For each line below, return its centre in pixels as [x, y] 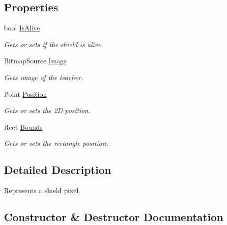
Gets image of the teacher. [43, 77]
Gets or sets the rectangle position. [56, 143]
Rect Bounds [23, 127]
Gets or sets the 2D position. [47, 110]
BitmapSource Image [35, 61]
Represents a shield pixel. [42, 190]
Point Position [26, 94]
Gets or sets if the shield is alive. [54, 44]
